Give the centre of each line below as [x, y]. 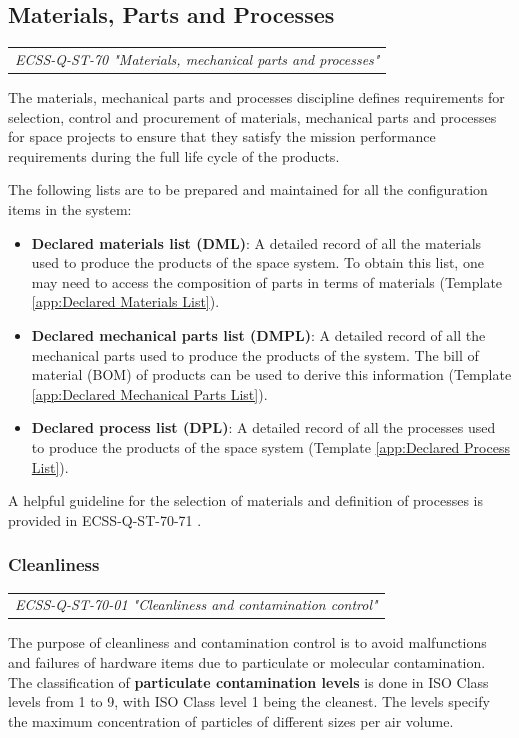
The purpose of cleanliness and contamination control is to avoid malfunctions [247, 642]
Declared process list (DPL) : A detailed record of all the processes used [263, 427]
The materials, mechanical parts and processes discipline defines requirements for [256, 97]
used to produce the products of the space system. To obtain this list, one [257, 262]
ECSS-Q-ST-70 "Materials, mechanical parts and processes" [197, 58]
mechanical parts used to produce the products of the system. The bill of [255, 354]
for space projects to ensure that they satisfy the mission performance [222, 136]
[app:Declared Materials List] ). [125, 301]
